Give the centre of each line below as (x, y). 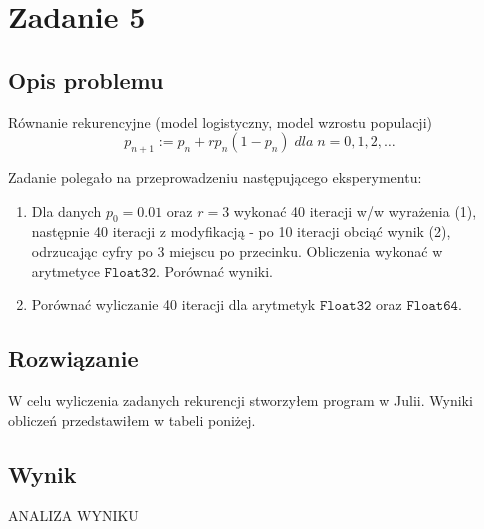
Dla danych (66, 210)
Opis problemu (86, 79)
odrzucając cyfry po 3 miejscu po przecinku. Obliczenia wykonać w (237, 250)
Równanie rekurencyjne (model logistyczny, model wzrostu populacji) (220, 121)
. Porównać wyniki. (214, 270)
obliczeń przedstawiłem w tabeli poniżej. (132, 419)
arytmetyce (65, 270)
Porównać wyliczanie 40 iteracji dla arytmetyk (173, 304)
